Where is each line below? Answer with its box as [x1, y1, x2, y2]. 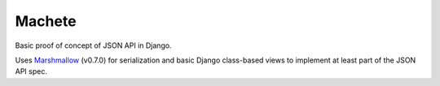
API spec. [15, 67, 48, 76]
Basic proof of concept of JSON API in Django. [15, 41, 172, 50]
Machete [15, 12, 77, 30]
